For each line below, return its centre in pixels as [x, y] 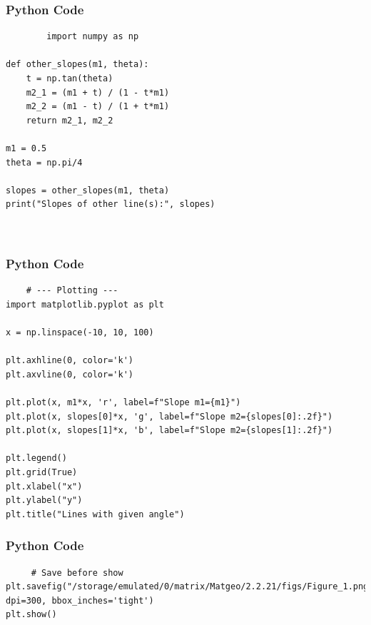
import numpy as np [93, 37]
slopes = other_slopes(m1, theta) [88, 190]
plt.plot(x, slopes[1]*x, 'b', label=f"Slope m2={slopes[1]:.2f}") [169, 431]
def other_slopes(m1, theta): [77, 65]
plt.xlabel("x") [44, 486]
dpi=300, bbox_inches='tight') [80, 600]
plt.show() [31, 615]
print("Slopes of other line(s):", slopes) [111, 204]
